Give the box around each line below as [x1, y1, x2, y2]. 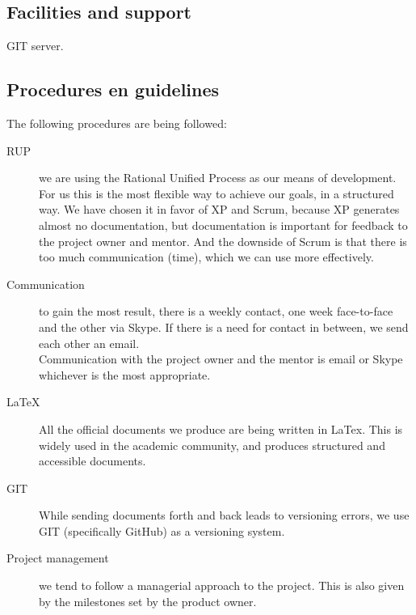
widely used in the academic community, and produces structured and [39, 436, 385, 453]
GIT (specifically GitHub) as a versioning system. [39, 522, 285, 539]
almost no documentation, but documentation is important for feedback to [39, 216, 408, 233]
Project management [6, 549, 109, 566]
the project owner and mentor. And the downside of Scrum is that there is [39, 232, 407, 249]
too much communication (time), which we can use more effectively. [39, 248, 374, 265]
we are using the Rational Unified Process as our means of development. [39, 169, 397, 186]
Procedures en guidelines [6, 77, 220, 102]
